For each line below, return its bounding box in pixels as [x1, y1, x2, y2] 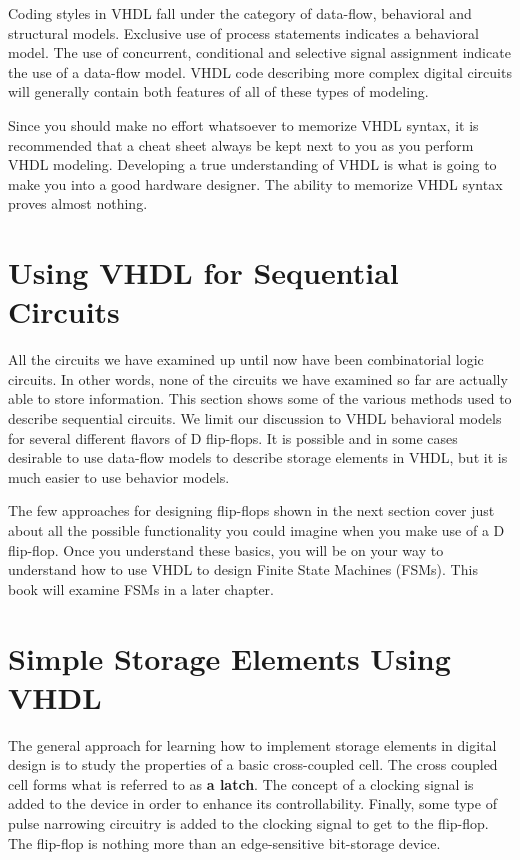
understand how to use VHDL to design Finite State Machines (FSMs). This [8, 559, 478, 580]
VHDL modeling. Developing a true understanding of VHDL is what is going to [8, 154, 497, 175]
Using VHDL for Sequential [8, 252, 399, 293]
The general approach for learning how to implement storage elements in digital [8, 734, 497, 755]
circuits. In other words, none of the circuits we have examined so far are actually [8, 368, 508, 389]
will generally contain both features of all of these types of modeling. [8, 81, 429, 102]
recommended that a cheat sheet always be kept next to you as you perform [8, 134, 474, 155]
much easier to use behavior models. [8, 466, 230, 487]
